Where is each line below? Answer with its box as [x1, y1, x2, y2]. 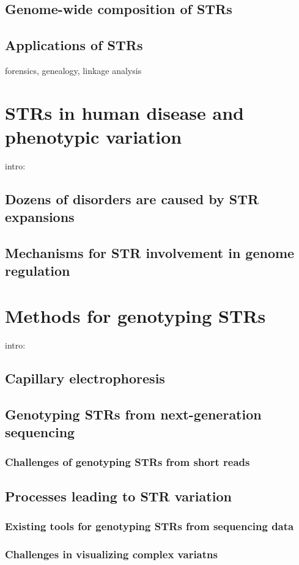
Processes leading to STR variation [5, 486, 232, 505]
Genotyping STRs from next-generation [5, 404, 262, 423]
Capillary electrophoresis [5, 368, 165, 387]
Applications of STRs [5, 35, 143, 54]
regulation [5, 261, 70, 280]
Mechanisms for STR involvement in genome [5, 243, 295, 262]
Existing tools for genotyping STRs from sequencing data [5, 519, 294, 534]
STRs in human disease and [5, 100, 244, 125]
